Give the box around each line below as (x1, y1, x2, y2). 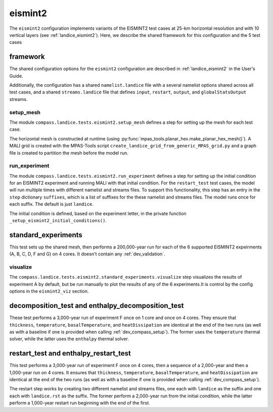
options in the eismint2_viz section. (9, 288, 89, 294)
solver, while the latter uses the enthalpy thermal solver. (9, 336, 129, 342)
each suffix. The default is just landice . (9, 201, 94, 207)
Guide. (9, 73, 23, 79)
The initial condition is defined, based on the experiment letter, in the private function (9, 210, 187, 217)
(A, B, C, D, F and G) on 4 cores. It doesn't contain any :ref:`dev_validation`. (9, 251, 165, 257)
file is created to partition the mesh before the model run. (9, 149, 129, 156)
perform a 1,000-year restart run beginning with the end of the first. (9, 400, 150, 406)
